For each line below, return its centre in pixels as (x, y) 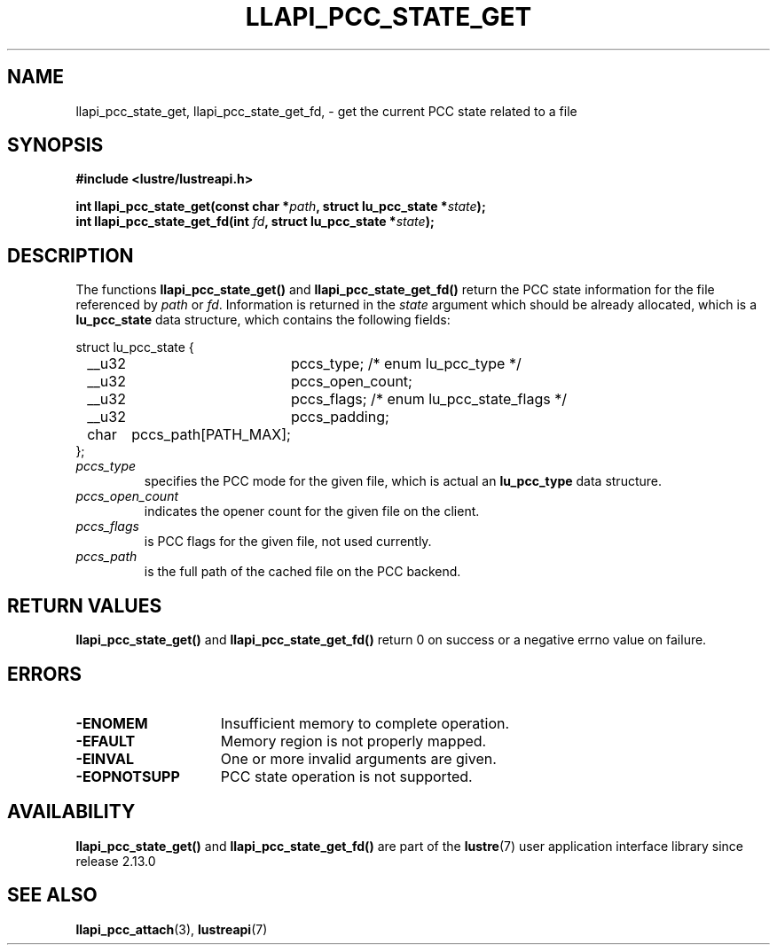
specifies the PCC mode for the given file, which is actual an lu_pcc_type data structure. (403, 481)
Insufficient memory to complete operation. (365, 723)
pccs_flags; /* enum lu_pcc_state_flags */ (428, 399)
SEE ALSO (52, 895)
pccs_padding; (340, 417)
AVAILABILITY (71, 812)
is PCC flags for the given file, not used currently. (288, 542)
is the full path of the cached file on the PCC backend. (302, 572)
